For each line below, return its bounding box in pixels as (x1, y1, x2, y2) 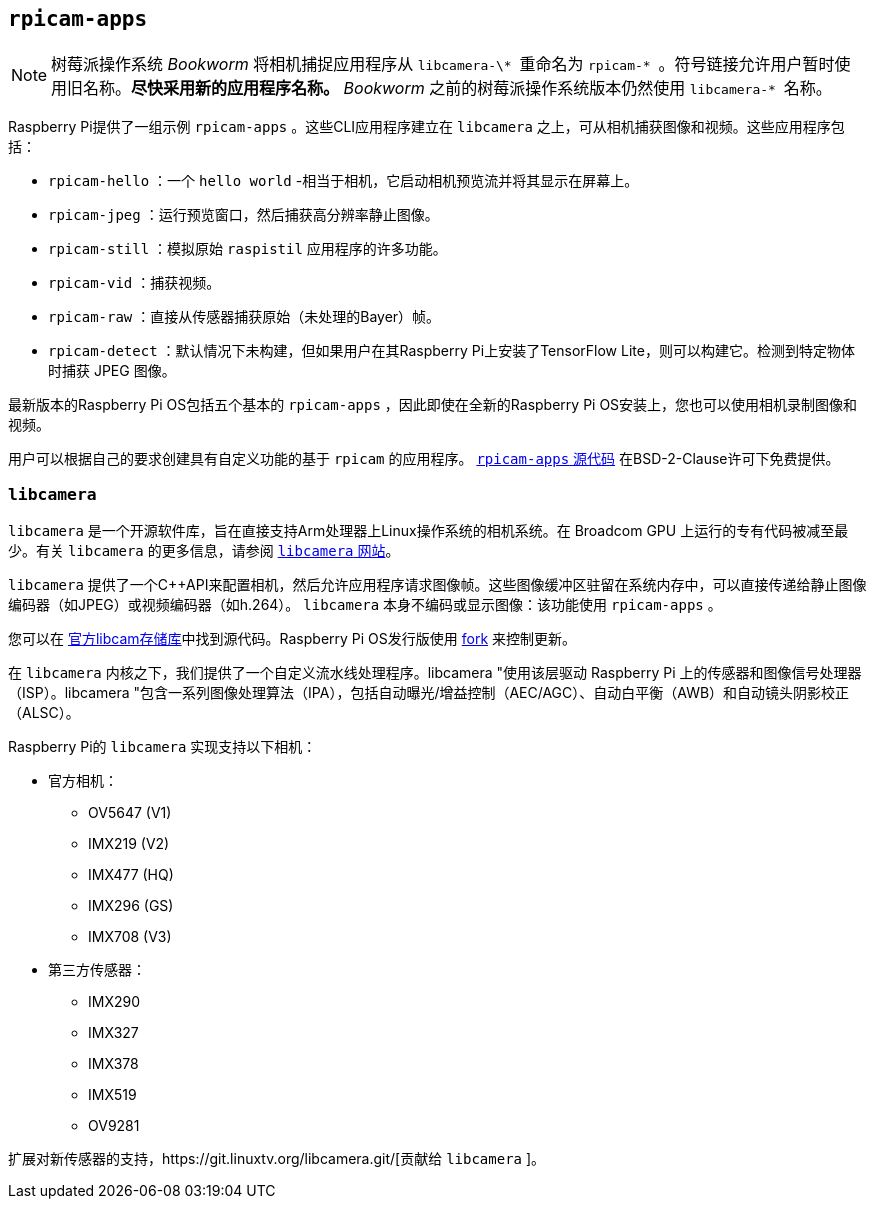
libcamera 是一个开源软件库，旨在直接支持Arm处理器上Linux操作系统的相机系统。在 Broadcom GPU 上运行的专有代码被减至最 (8, 522, 849, 540)
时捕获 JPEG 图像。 (48, 362, 176, 380)
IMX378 (88, 1055, 139, 1073)
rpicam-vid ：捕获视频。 (48, 274, 221, 292)
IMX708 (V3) (88, 928, 172, 946)
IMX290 (88, 993, 141, 1011)
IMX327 (88, 1024, 139, 1042)
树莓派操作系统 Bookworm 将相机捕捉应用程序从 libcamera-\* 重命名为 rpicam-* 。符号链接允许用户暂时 (51, 54, 835, 75)
